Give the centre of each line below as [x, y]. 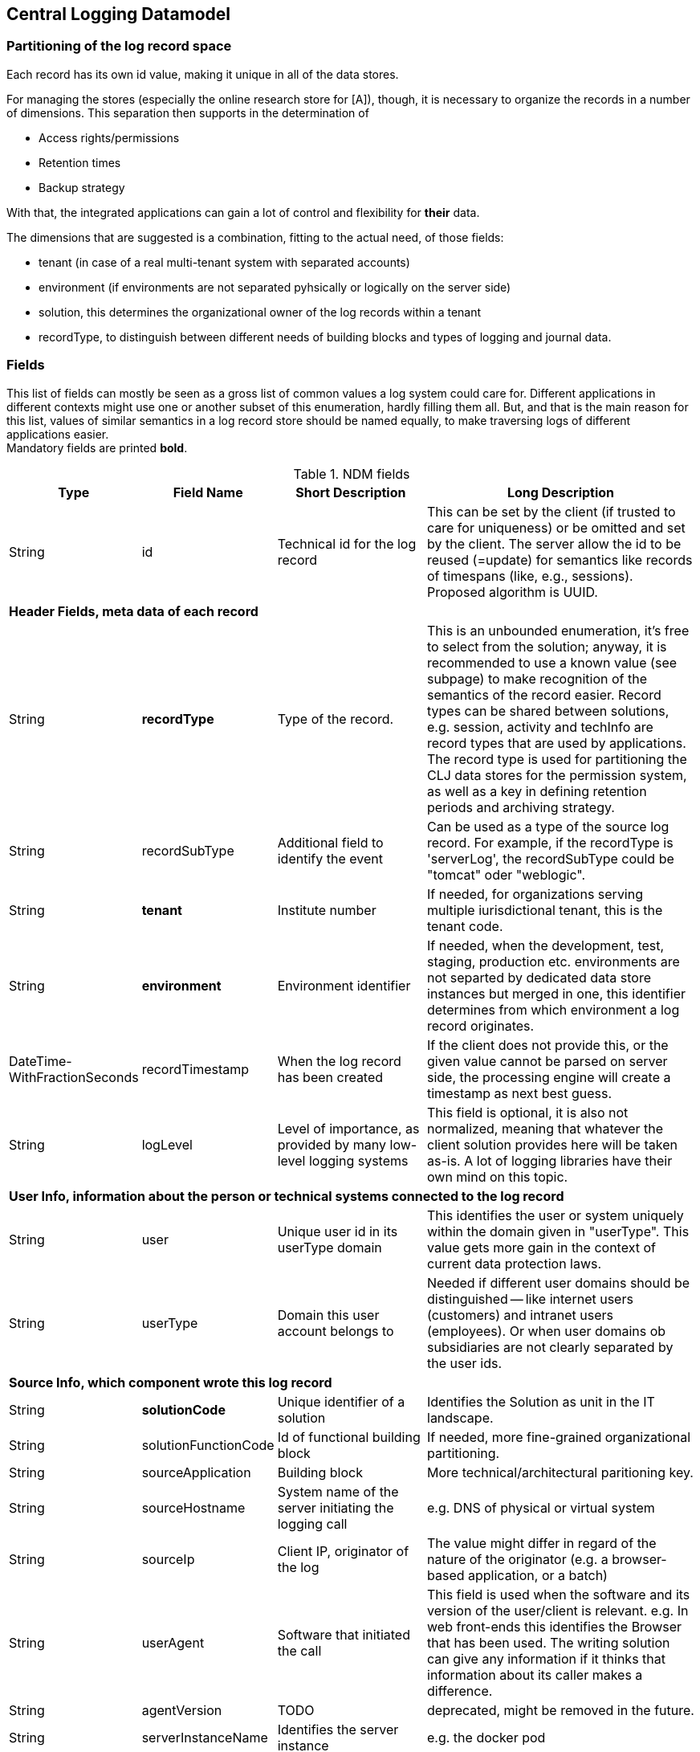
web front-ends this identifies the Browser [555, 1626]
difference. [460, 1691]
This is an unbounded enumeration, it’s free [558, 630]
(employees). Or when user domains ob [547, 1331]
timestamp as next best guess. [520, 1093]
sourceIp [168, 1559]
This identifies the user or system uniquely [556, 1215]
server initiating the [336, 1507]
